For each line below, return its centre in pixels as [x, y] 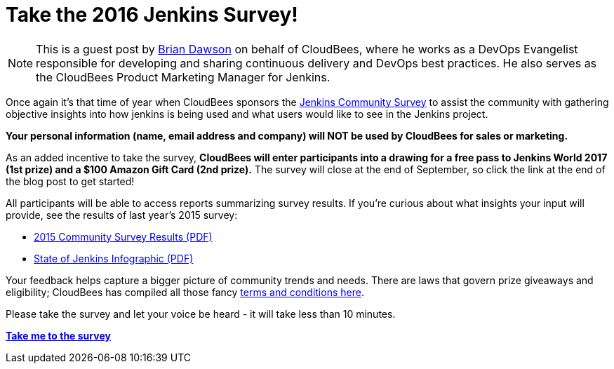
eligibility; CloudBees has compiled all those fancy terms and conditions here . [185, 292]
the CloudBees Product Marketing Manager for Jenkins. [183, 77]
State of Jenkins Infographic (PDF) [114, 258]
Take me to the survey [58, 335]
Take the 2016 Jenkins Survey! [152, 15]
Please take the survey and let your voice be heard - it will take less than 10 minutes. [201, 314]
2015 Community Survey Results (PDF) [123, 236]
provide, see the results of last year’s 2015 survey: [122, 215]
